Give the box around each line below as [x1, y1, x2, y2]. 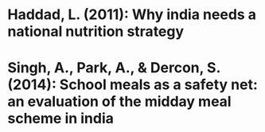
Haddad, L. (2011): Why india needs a [7, 6, 256, 24]
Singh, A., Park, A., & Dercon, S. [7, 59, 220, 77]
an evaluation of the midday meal [7, 93, 232, 111]
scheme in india [7, 110, 115, 128]
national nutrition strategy [7, 22, 185, 41]
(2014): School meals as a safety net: [7, 76, 258, 94]
